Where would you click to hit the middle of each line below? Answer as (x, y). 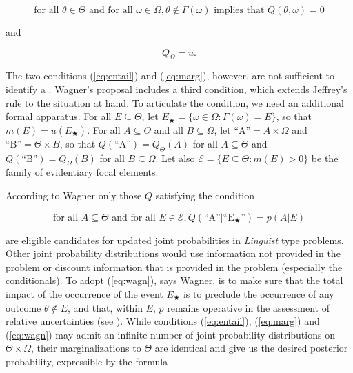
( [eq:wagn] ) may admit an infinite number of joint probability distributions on (170, 334)
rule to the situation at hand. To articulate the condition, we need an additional (175, 102)
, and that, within (105, 307)
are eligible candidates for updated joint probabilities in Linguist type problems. (175, 240)
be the (325, 158)
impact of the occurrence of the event (84, 293)
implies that (239, 10)
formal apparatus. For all (59, 116)
